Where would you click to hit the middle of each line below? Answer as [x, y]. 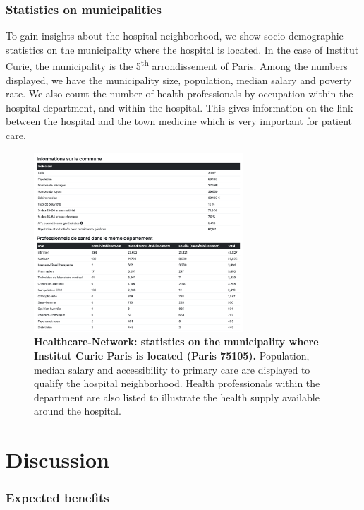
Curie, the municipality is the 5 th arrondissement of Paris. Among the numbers [177, 65]
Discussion [57, 459]
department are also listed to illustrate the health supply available [177, 397]
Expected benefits [57, 498]
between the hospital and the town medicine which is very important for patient [179, 121]
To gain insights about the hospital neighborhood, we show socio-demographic [175, 36]
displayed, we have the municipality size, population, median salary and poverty [179, 79]
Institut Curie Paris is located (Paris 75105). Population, [172, 355]
